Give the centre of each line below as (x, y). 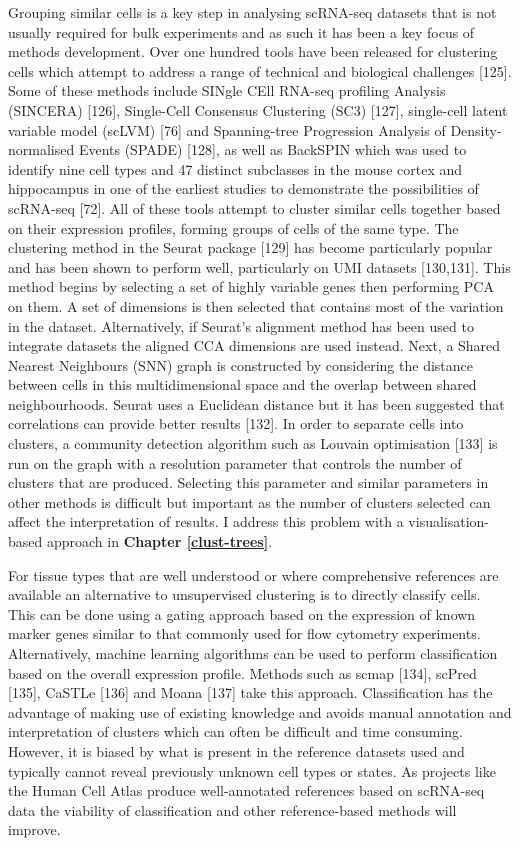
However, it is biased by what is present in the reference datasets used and (236, 750)
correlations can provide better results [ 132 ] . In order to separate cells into (236, 423)
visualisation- (449, 521)
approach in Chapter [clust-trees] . (159, 541)
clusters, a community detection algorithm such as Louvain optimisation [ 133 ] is (253, 443)
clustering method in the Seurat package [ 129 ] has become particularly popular (250, 247)
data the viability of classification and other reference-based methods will (232, 809)
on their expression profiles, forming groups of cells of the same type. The (233, 227)
